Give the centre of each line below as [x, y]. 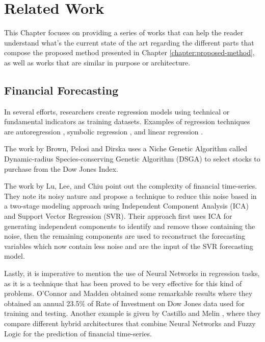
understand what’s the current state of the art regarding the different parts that [129, 42]
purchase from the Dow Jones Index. [61, 168]
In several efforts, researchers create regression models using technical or [117, 111]
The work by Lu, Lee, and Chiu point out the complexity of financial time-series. [131, 186]
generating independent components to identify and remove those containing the [130, 226]
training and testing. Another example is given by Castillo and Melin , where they [132, 313]
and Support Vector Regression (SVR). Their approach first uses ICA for [118, 216]
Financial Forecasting [61, 90]
